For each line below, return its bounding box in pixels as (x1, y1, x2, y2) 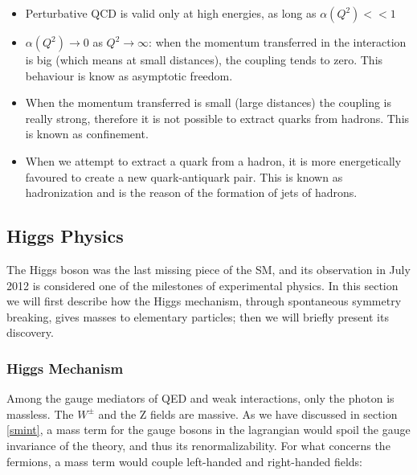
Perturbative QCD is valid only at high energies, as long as (25, 5, 317, 21)
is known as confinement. (25, 125, 149, 142)
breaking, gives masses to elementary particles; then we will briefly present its (6, 308, 389, 325)
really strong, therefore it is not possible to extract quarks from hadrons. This (25, 109, 410, 126)
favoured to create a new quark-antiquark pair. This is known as (25, 168, 343, 185)
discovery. (6, 324, 54, 341)
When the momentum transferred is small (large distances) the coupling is (25, 94, 392, 111)
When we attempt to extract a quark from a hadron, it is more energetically (25, 152, 402, 169)
